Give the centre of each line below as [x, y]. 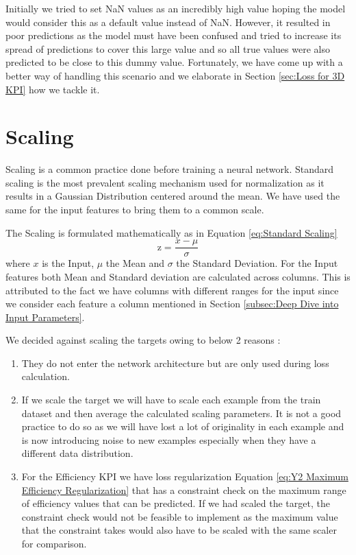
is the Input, [68, 263]
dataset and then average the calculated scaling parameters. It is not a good [181, 413]
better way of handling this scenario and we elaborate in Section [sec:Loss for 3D [175, 75]
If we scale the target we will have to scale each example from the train [171, 400]
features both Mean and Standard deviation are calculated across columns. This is [178, 276]
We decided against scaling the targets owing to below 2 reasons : [143, 340]
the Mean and [135, 263]
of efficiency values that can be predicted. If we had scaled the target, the [176, 503]
